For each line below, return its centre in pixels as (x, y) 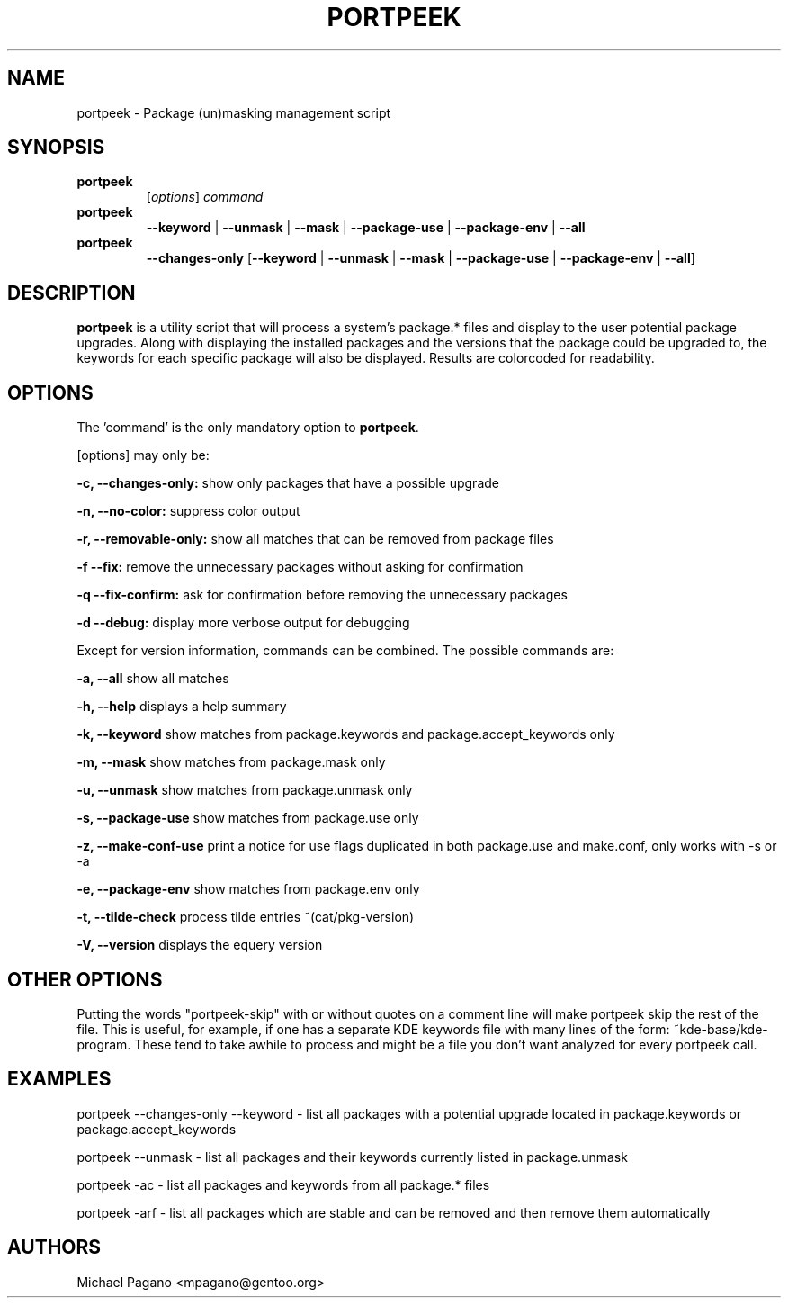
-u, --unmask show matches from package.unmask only (245, 790)
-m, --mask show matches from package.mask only (231, 762)
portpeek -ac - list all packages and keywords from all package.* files (283, 1184)
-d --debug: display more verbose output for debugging (243, 623)
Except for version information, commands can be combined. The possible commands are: (345, 651)
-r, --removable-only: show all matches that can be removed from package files (315, 539)
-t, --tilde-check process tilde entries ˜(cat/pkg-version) (246, 917)
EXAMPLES (59, 1079)
